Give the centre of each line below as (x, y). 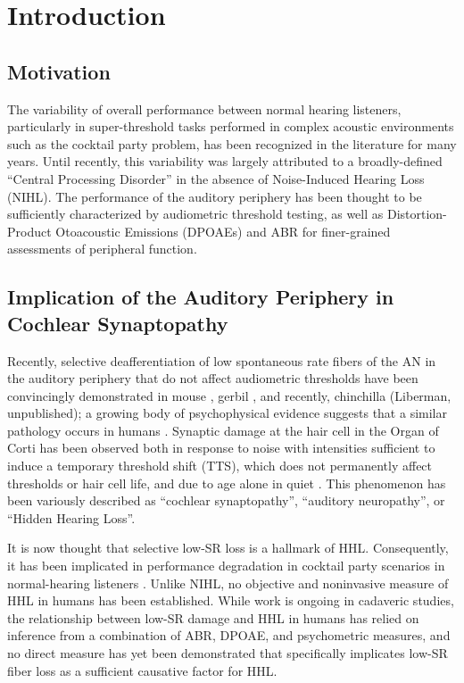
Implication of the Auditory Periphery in (201, 297)
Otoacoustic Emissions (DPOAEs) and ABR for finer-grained (223, 231)
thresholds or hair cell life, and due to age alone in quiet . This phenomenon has (227, 483)
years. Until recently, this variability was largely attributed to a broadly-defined (225, 161)
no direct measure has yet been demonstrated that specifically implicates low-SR (228, 653)
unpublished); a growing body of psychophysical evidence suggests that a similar (227, 413)
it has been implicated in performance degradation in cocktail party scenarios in (226, 566)
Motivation (59, 71)
